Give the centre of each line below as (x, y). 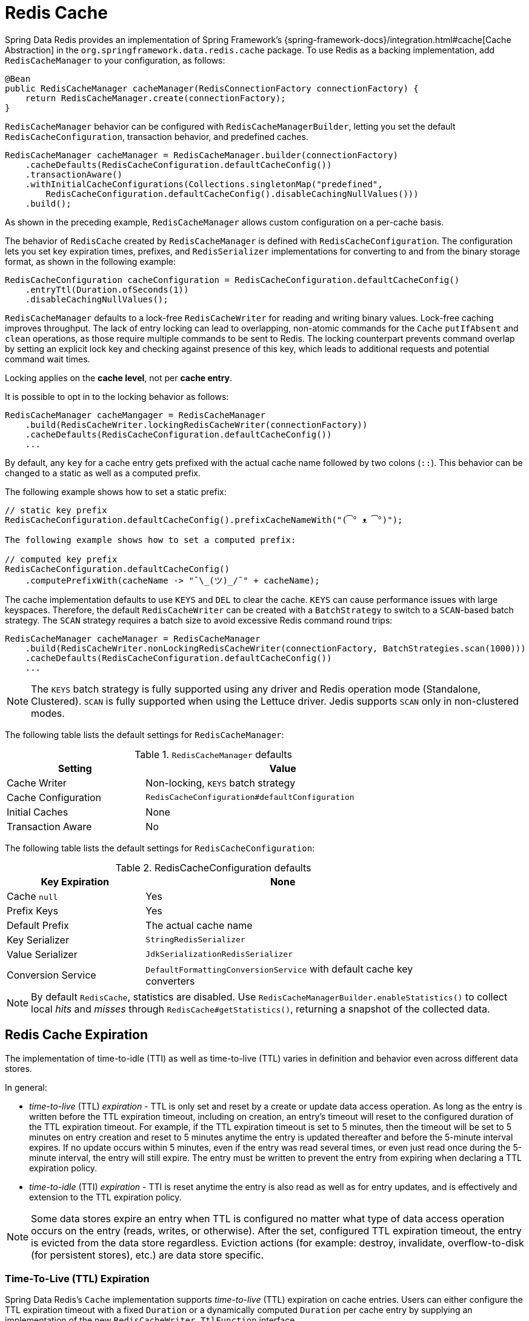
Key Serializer (38, 940)
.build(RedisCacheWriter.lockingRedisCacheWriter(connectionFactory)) (196, 424)
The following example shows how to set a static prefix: (116, 491)
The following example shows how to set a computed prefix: (151, 540)
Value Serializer (42, 954)
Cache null (32, 896)
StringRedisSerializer (195, 940)
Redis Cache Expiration (77, 1035)
